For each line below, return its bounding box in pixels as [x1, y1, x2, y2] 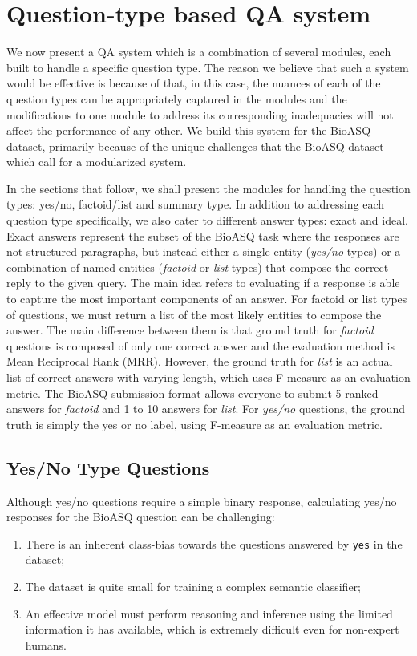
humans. [25, 636, 67, 653]
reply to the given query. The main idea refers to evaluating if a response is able [6, 274, 400, 291]
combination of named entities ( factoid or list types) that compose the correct [6, 258, 389, 275]
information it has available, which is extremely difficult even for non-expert [25, 621, 399, 638]
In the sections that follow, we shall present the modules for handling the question [6, 180, 411, 196]
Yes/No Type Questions [6, 455, 210, 480]
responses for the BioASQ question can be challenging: [6, 508, 275, 525]
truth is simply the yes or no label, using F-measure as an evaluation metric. [6, 415, 383, 432]
